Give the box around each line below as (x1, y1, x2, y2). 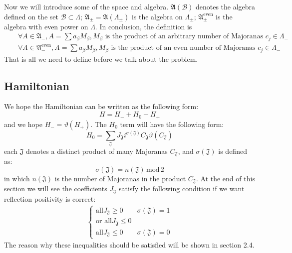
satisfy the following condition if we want (118, 183, 245, 194)
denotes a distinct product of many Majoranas (25, 145, 168, 156)
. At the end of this (196, 173, 255, 183)
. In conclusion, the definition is (95, 21, 192, 31)
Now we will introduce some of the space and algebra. (4, 1, 169, 11)
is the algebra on (131, 11, 183, 21)
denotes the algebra (195, 1, 256, 11)
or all (96, 218, 112, 225)
